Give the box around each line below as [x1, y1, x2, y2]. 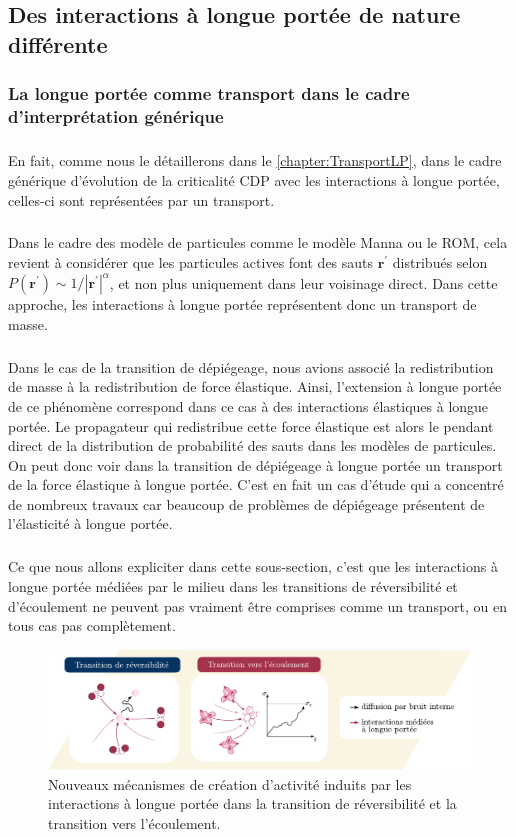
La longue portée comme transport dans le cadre [8, 81, 410, 106]
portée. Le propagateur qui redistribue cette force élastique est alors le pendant [8, 415, 494, 436]
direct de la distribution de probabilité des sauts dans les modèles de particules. [8, 435, 497, 456]
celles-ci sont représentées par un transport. [8, 189, 275, 210]
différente [8, 28, 108, 59]
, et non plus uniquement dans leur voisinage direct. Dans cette [109, 272, 498, 293]
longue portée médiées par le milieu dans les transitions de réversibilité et [8, 576, 458, 597]
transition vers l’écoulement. [48, 813, 221, 834]
